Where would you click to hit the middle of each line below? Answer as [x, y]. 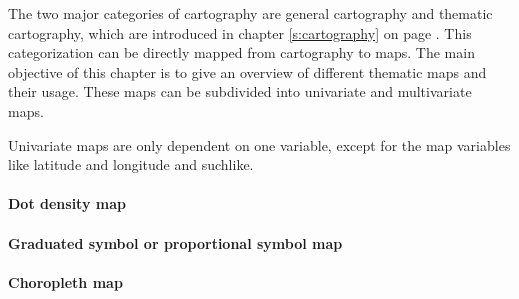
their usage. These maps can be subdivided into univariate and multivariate [240, 91]
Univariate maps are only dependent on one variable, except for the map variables [259, 144]
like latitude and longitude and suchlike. [131, 164]
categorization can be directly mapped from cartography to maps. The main [241, 52]
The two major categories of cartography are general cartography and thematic [250, 13]
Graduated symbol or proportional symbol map [175, 242]
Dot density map [67, 203]
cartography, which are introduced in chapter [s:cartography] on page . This [240, 32]
